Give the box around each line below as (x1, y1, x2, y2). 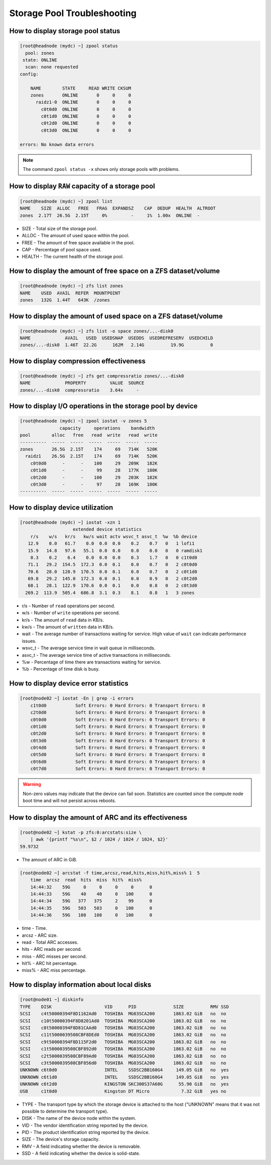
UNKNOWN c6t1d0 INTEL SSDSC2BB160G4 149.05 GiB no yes (20, 1074, 229, 1080)
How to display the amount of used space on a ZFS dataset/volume (9, 312, 223, 320)
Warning (23, 782, 41, 788)
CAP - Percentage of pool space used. (22, 246, 102, 252)
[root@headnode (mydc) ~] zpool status (20, 43, 118, 49)
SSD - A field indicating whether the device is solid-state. (22, 1150, 141, 1156)
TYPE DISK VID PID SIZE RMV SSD (20, 1004, 229, 1010)
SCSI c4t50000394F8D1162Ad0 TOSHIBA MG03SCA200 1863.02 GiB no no (20, 1011, 227, 1017)
